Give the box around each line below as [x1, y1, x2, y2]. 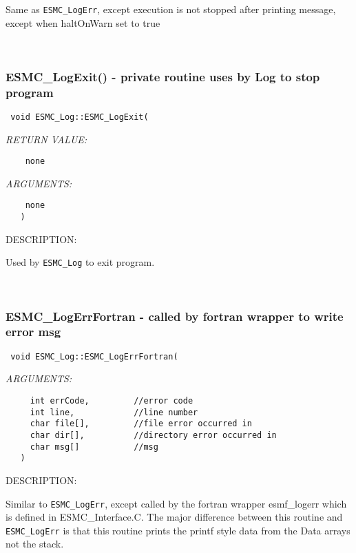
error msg [6, 323, 61, 340]
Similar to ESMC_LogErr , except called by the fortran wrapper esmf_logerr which [6, 496, 347, 510]
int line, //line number [30, 407, 198, 417]
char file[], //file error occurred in [30, 419, 252, 429]
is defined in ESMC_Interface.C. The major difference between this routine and [6, 510, 343, 524]
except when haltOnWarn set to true [6, 15, 160, 30]
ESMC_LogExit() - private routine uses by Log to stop [6, 67, 320, 85]
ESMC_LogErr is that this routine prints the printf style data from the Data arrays [6, 523, 350, 537]
